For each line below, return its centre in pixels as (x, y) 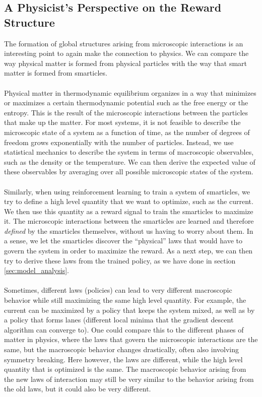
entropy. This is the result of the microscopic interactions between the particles (126, 112)
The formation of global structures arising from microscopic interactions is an (124, 43)
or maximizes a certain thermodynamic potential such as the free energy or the (126, 103)
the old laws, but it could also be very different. (78, 389)
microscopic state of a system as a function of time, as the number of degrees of (127, 132)
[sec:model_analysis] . (37, 270)
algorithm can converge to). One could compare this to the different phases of (124, 329)
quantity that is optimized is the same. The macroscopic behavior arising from (125, 369)
